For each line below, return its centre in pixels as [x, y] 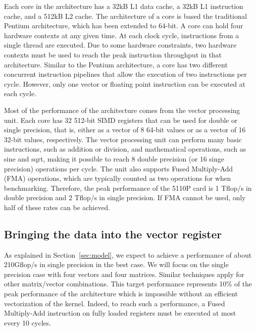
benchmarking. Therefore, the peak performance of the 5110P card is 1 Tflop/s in [128, 188]
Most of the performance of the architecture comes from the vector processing [122, 110]
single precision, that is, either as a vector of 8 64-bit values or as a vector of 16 [125, 130]
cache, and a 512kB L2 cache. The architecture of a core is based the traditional [126, 16]
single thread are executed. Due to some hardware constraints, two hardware [120, 45]
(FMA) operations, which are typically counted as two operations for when [118, 178]
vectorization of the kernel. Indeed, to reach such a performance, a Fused [115, 303]
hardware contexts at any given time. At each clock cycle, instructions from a [122, 35]
